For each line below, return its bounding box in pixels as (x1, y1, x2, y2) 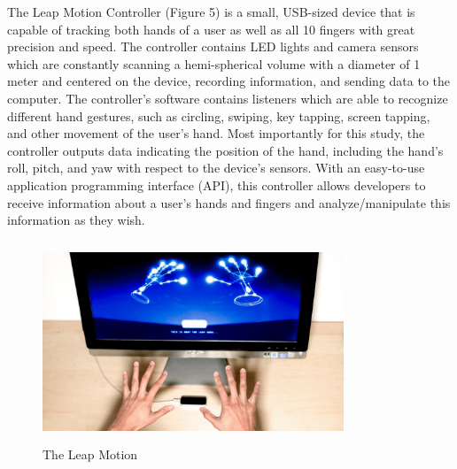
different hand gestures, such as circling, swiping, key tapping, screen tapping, (7, 106, 430, 125)
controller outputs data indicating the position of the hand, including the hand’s (7, 141, 444, 159)
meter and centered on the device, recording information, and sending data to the (7, 72, 451, 90)
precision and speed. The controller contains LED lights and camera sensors (7, 37, 419, 56)
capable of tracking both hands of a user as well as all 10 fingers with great (7, 19, 415, 38)
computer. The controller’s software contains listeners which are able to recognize (7, 88, 448, 107)
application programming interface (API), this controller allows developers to (7, 175, 426, 194)
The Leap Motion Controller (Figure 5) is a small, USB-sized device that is (7, 3, 415, 20)
